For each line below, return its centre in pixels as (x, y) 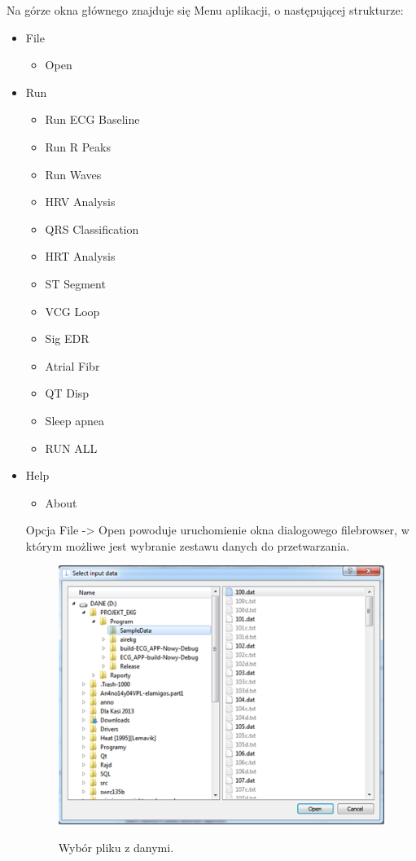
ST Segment (75, 283)
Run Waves (73, 174)
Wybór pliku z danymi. (116, 847)
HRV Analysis (80, 202)
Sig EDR (67, 338)
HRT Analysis (80, 256)
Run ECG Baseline (92, 119)
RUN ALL (71, 448)
